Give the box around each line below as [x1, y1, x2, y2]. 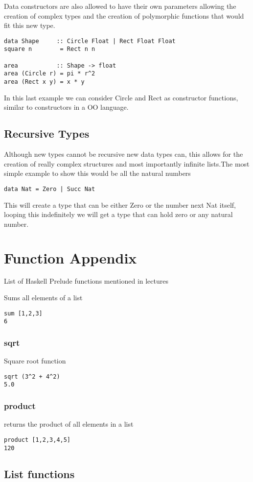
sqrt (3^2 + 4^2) [4, 373, 60, 380]
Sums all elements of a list [4, 292, 83, 303]
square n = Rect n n [4, 46, 95, 53]
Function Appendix [4, 247, 137, 267]
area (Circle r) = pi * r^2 [4, 70, 95, 77]
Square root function [4, 356, 66, 366]
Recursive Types [4, 126, 90, 141]
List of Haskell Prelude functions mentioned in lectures [4, 276, 168, 286]
